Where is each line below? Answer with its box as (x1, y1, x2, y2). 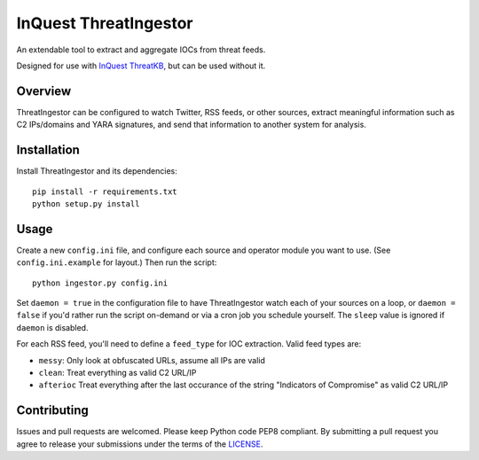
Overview (16, 83, 72, 98)
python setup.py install (32, 199, 140, 208)
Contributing (16, 403, 89, 418)
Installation (16, 143, 80, 158)
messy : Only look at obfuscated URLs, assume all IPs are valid (38, 355, 266, 365)
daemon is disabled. (16, 322, 89, 332)
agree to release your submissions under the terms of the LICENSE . (16, 439, 263, 449)
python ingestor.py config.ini (32, 277, 169, 288)
